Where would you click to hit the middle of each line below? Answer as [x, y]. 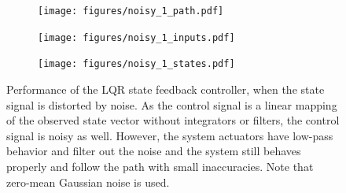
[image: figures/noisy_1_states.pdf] [136, 64]
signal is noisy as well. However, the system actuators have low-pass [170, 135]
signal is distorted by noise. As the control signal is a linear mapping [172, 104]
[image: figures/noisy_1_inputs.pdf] [136, 37]
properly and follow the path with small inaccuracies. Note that [160, 166]
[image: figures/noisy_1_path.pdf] [131, 11]
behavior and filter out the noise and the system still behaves [154, 151]
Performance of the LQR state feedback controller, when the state [166, 89]
